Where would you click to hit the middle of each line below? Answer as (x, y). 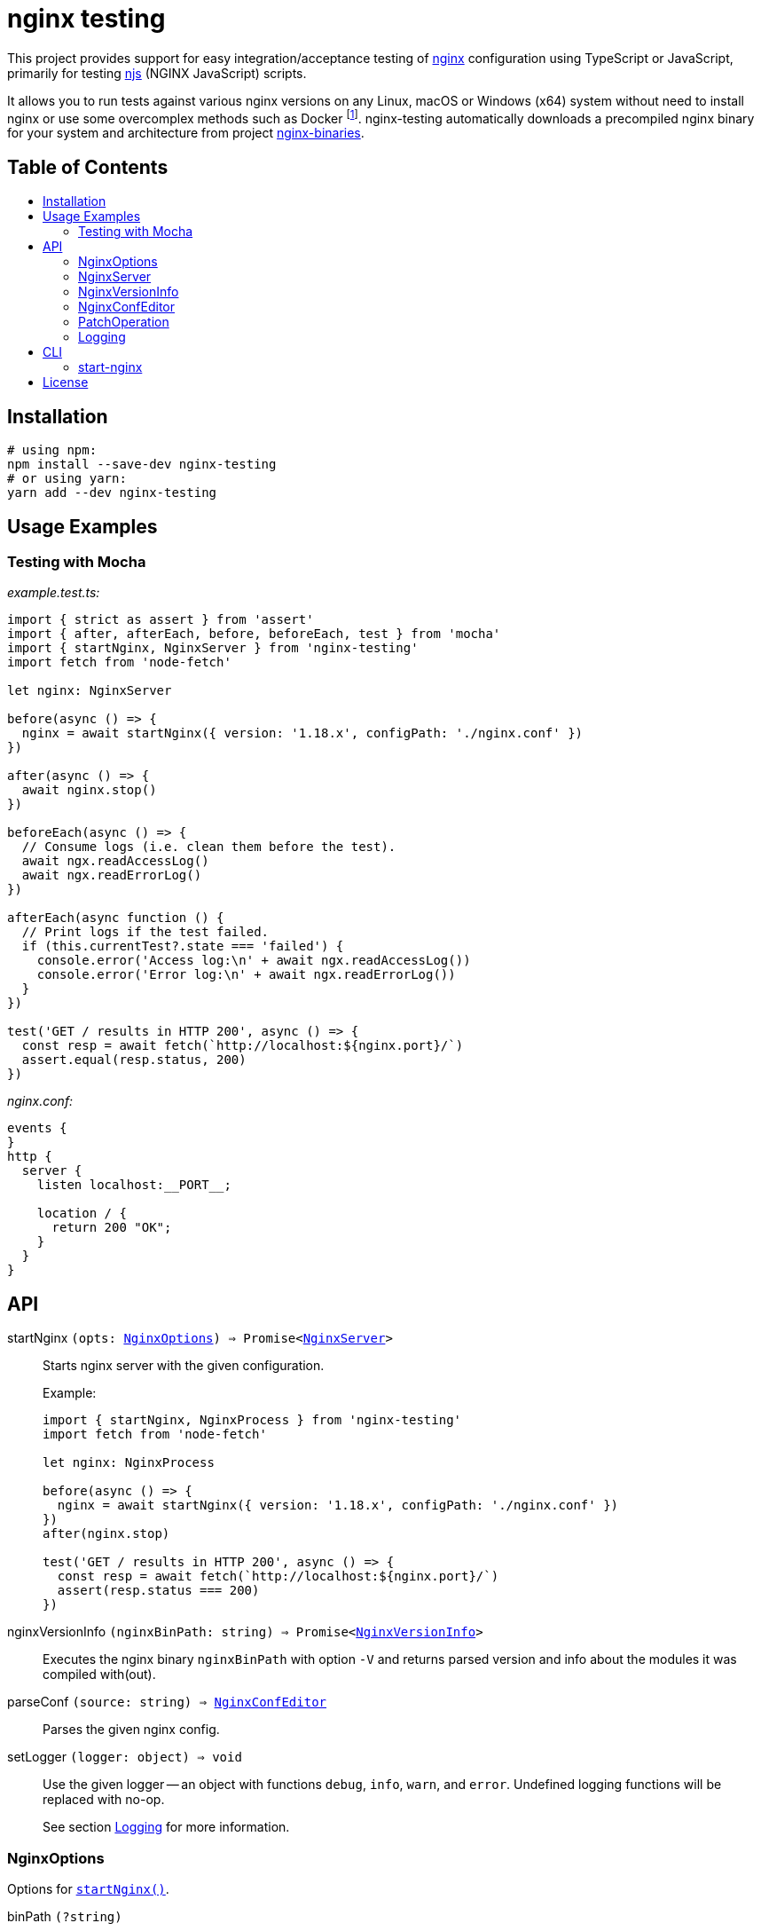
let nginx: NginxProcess (129, 1463)
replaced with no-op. (104, 1800)
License (66, 382)
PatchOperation (124, 322)
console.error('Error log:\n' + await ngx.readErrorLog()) (246, 975)
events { (37, 1128)
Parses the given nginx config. (131, 1730)
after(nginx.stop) (106, 1534)
